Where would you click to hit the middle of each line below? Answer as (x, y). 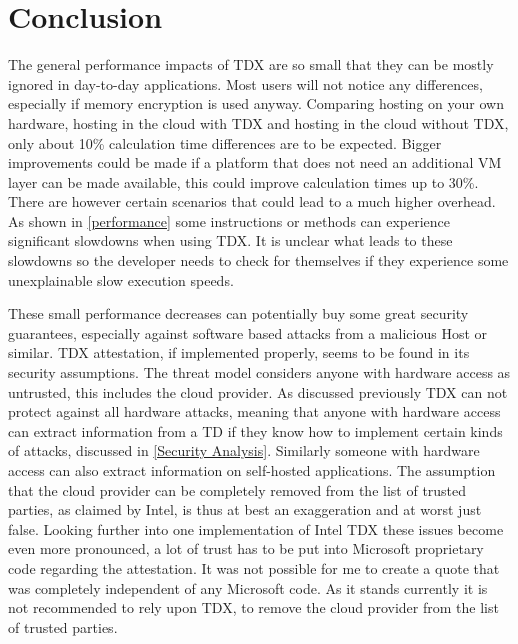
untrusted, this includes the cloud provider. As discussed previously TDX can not (258, 391)
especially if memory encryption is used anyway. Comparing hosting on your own (256, 103)
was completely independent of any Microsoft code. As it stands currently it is (248, 587)
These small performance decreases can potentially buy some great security (238, 313)
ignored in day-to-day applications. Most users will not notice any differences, (245, 83)
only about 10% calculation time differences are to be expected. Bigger (225, 142)
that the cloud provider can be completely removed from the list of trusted (237, 489)
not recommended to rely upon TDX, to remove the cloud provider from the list (253, 607)
